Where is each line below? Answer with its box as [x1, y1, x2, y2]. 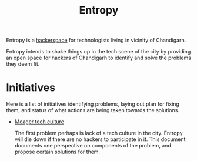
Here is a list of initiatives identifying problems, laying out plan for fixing [6, 100, 179, 108]
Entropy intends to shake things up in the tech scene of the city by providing [6, 48, 191, 55]
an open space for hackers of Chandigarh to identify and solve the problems [6, 54, 191, 62]
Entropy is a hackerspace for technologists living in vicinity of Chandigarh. [6, 36, 186, 44]
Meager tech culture [14, 118, 65, 125]
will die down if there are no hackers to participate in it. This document [14, 136, 186, 143]
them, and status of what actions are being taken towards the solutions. [6, 107, 179, 114]
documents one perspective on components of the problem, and [14, 142, 172, 149]
